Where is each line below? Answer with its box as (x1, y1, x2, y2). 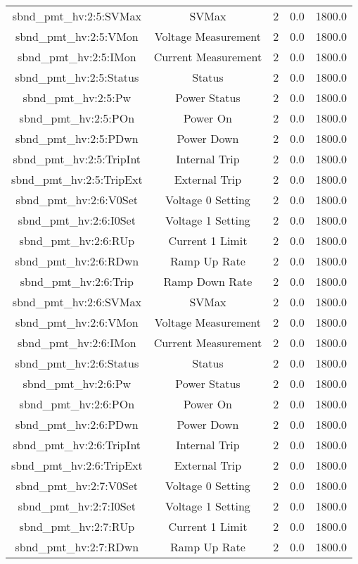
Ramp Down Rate (163, 273, 252, 289)
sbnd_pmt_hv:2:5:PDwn (15, 130, 139, 146)
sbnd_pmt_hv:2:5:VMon (15, 28, 139, 44)
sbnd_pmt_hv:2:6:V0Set (15, 192, 139, 208)
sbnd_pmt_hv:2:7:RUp (19, 518, 135, 534)
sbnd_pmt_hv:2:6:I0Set (18, 212, 136, 228)
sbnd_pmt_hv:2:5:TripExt (11, 171, 143, 187)
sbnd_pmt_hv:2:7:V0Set (15, 477, 139, 494)
